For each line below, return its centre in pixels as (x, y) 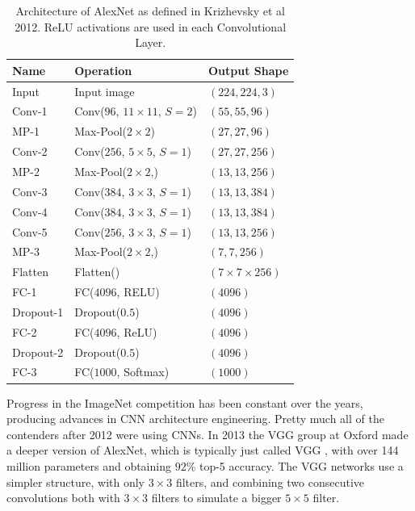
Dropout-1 (38, 311)
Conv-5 (30, 231)
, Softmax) (143, 372)
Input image (105, 91)
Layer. (151, 42)
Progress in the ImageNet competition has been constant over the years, (185, 402)
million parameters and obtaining (89, 465)
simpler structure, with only (76, 482)
